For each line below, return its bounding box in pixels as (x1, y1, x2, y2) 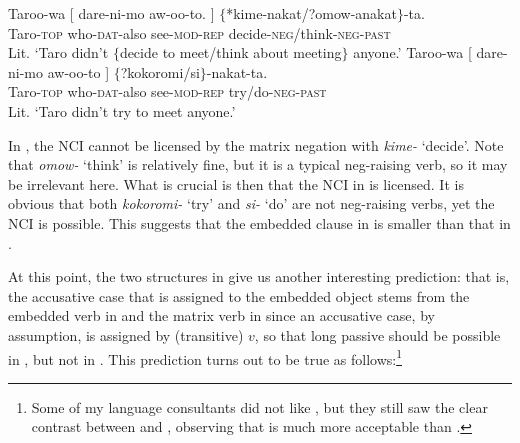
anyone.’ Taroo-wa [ (353, 42, 472, 63)
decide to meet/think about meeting (119, 42, 342, 63)
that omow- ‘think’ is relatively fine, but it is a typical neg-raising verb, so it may (8, 154, 508, 175)
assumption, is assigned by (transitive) (8, 324, 244, 345)
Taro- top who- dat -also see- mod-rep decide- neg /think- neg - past (8, 22, 391, 43)
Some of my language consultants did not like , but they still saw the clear (31, 396, 488, 417)
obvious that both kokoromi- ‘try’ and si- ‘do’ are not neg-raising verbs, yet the (8, 193, 495, 214)
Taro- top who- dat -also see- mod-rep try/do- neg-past (8, 81, 327, 102)
